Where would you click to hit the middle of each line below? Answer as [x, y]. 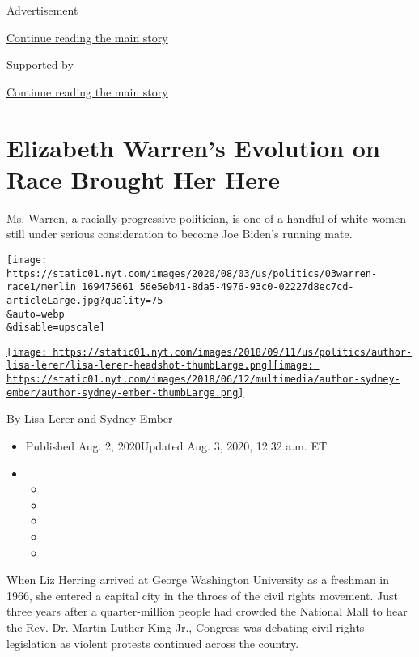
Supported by [40, 64]
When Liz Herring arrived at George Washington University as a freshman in [198, 580]
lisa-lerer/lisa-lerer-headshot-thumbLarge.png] [140, 366]
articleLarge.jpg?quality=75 [85, 300]
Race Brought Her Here [144, 179]
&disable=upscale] [56, 328]
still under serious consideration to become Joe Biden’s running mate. [180, 234]
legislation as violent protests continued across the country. [153, 643]
